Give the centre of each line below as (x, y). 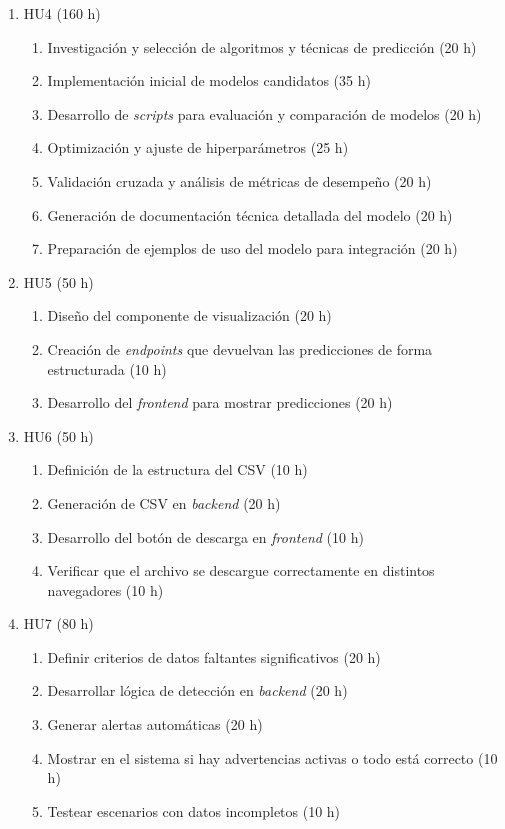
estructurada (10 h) (107, 368)
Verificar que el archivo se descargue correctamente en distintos (241, 570)
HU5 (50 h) (58, 281)
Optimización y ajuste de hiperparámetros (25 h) (198, 147)
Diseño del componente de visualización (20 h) (189, 315)
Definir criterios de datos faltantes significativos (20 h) (214, 656)
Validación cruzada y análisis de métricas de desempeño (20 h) (239, 180)
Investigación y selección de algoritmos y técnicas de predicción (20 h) (262, 46)
